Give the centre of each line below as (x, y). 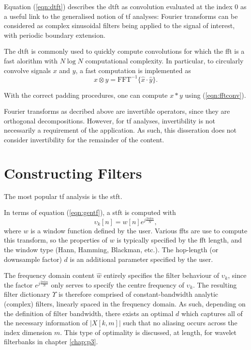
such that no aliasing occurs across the (180, 323)
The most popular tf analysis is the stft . (63, 196)
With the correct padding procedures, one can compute (86, 95)
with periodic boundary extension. (55, 35)
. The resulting (215, 284)
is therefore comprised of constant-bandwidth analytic (138, 294)
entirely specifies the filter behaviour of (162, 275)
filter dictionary (27, 294)
